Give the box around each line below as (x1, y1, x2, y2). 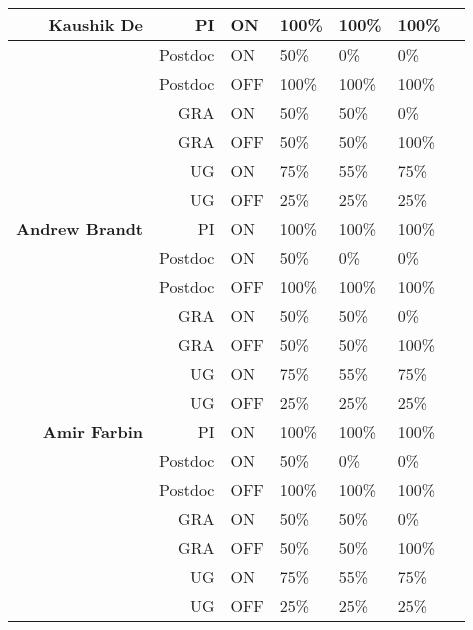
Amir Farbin (42, 420, 144, 443)
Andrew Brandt (16, 217, 144, 240)
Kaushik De (48, 13, 144, 36)
